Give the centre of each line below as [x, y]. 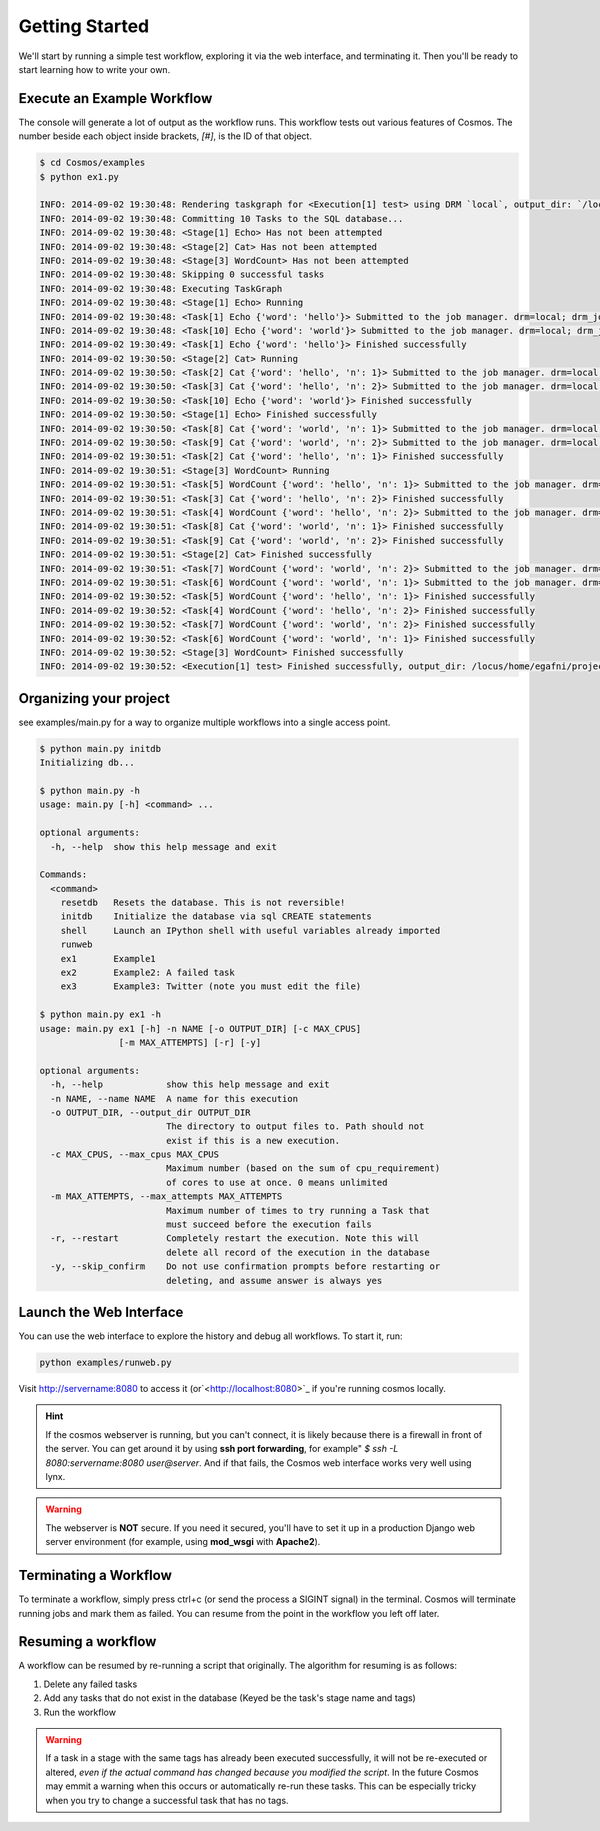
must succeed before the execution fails [268, 1224]
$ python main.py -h [89, 790]
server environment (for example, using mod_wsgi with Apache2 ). [183, 1542]
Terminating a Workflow [95, 1575]
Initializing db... [87, 763]
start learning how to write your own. [94, 69]
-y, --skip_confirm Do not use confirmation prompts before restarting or [245, 1266]
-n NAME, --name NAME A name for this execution [174, 1098]
